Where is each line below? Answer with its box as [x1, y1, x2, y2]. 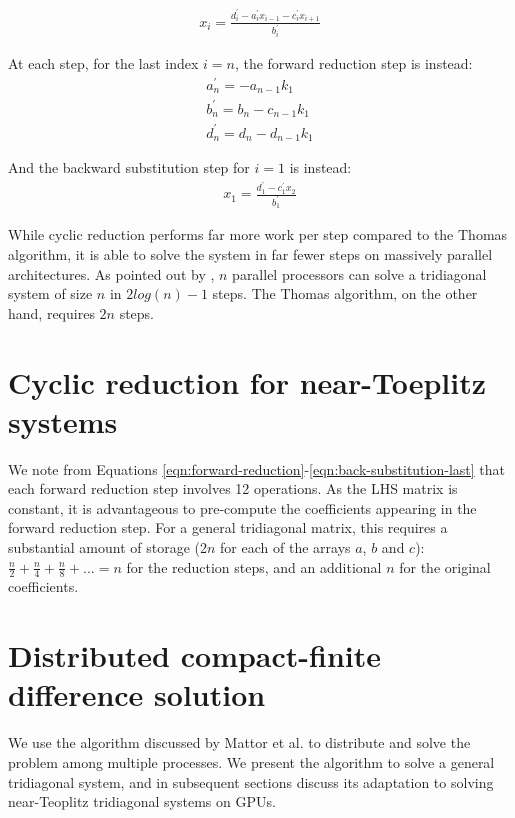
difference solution [8, 674, 266, 715]
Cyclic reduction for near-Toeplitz [8, 361, 487, 402]
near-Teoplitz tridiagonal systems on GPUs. [8, 791, 276, 812]
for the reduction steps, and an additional [126, 556, 382, 577]
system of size [8, 283, 93, 304]
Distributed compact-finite [8, 635, 382, 676]
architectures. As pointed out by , [8, 263, 215, 284]
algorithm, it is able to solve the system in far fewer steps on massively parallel [8, 243, 493, 264]
